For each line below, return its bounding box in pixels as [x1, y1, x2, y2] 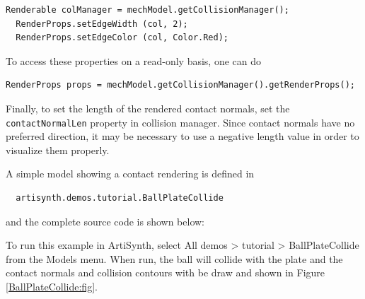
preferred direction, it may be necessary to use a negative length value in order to [6, 129, 359, 143]
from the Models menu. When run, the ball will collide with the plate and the [6, 251, 343, 266]
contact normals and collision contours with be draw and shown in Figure [6, 265, 325, 280]
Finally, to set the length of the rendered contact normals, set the [6, 100, 290, 115]
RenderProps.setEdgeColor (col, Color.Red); [16, 33, 228, 43]
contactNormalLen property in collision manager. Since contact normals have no [6, 115, 355, 129]
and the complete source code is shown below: [6, 213, 205, 228]
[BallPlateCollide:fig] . [6, 279, 98, 293]
